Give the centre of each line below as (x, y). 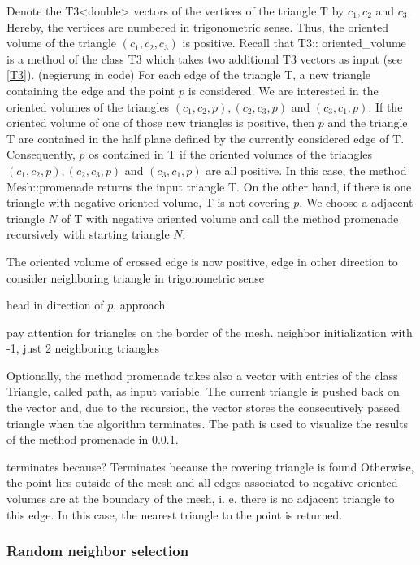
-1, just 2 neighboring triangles (83, 348)
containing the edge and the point (91, 90)
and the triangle (368, 123)
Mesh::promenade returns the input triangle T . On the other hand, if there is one (209, 186)
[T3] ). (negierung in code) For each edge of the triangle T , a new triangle (188, 74)
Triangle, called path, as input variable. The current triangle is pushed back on (203, 391)
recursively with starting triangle (88, 234)
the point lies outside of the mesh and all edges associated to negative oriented (202, 482)
